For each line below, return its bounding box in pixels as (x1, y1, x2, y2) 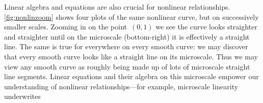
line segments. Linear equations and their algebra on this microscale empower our (4, 71, 259, 82)
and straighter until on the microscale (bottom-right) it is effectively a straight (4, 31, 250, 42)
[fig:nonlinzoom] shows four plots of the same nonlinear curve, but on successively (4, 11, 259, 22)
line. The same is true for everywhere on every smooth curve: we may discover (4, 41, 248, 52)
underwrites (4, 91, 41, 101)
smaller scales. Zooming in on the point (4, 21, 127, 32)
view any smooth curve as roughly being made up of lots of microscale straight (4, 61, 250, 72)
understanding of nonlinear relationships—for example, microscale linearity (4, 81, 239, 91)
